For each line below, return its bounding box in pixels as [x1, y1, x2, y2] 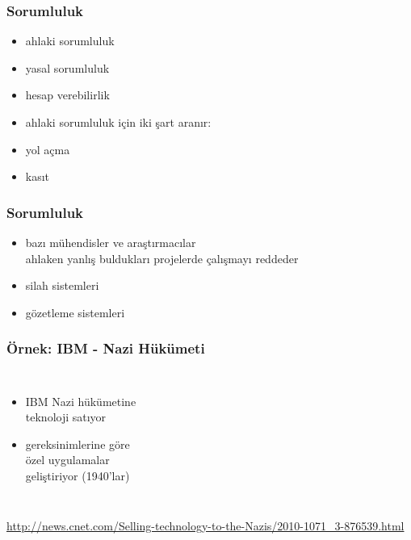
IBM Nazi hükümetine [25, 392, 136, 409]
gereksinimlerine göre [25, 435, 130, 452]
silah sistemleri [25, 277, 99, 294]
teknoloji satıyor [25, 408, 107, 425]
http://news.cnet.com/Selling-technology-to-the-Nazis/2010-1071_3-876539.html [6, 517, 405, 534]
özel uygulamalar [25, 451, 110, 468]
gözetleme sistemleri [25, 303, 125, 320]
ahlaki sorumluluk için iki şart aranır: [25, 114, 212, 130]
